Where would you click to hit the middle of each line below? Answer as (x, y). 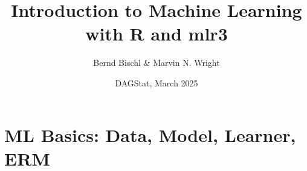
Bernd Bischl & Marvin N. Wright (157, 63)
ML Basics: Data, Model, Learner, (150, 134)
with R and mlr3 (157, 34)
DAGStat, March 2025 (157, 82)
